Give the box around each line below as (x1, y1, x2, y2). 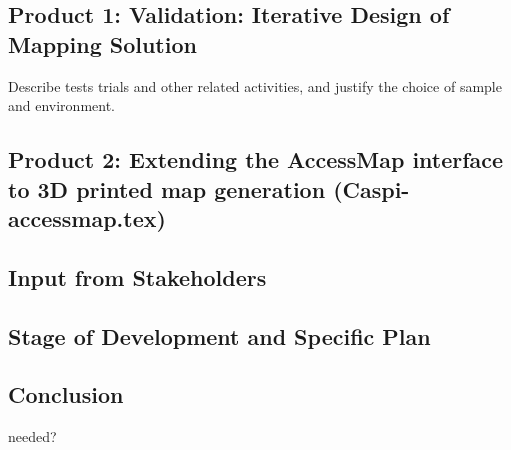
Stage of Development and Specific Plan (8, 320, 431, 351)
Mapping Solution (8, 28, 197, 59)
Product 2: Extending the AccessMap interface (8, 144, 504, 175)
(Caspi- (333, 173, 410, 204)
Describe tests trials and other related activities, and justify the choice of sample (8, 75, 502, 96)
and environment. (8, 95, 116, 116)
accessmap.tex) (8, 202, 166, 233)
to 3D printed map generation (8, 173, 326, 204)
